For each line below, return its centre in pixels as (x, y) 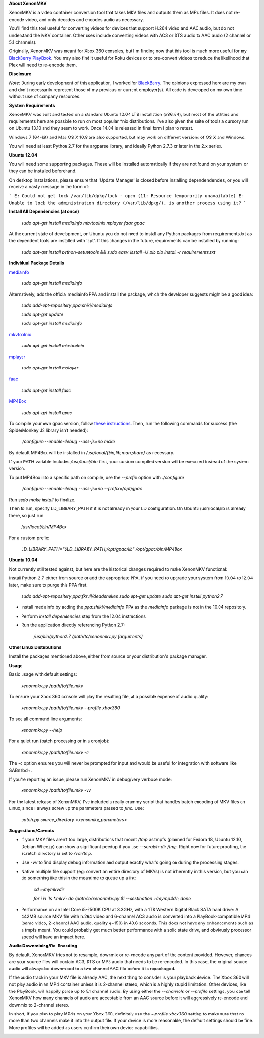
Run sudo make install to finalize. (42, 500)
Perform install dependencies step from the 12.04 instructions (84, 616)
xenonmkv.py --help (42, 730)
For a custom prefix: (29, 538)
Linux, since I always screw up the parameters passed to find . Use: (77, 808)
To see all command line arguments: (45, 719)
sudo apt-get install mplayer (50, 368)
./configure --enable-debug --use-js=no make (68, 441)
